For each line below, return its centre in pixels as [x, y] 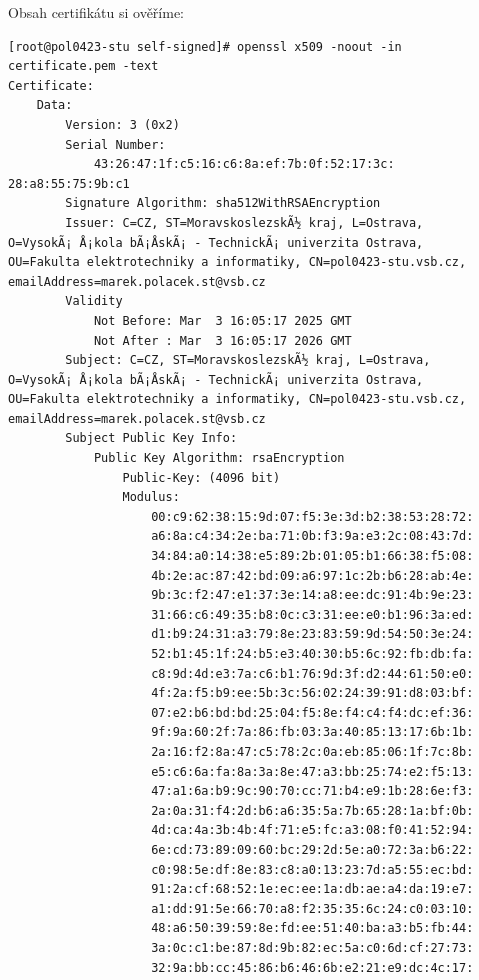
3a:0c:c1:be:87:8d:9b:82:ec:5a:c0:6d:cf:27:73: [312, 947]
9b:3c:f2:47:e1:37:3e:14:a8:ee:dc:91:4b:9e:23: [312, 595]
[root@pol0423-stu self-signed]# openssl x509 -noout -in [205, 46]
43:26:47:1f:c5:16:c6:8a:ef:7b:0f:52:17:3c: [244, 164]
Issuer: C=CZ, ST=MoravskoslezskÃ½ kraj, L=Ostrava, [244, 222]
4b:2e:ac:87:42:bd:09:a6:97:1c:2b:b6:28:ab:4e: [312, 575]
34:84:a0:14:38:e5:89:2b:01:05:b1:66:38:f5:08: [312, 556]
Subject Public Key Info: [151, 438]
